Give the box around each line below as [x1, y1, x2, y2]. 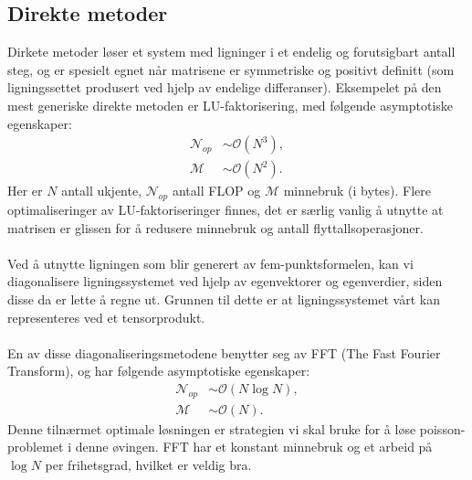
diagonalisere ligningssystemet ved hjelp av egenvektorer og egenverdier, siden [7, 272, 443, 291]
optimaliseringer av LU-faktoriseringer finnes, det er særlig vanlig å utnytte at [7, 200, 444, 219]
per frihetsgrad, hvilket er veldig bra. [45, 455, 252, 475]
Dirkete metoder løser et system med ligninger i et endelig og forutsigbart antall [7, 42, 456, 61]
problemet [7, 437, 64, 456]
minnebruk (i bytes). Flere [283, 181, 432, 200]
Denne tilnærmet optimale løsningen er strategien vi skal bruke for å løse [7, 419, 416, 438]
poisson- [419, 419, 466, 438]
